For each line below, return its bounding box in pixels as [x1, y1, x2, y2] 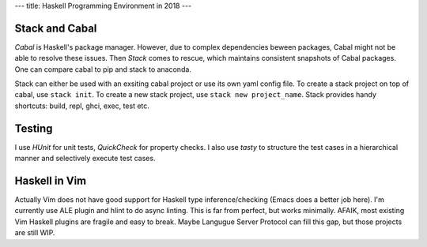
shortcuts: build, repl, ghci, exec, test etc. [14, 101, 150, 110]
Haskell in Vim [14, 174, 87, 187]
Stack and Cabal [14, 21, 97, 35]
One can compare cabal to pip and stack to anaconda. [14, 64, 191, 74]
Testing [14, 122, 53, 135]
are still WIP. [14, 228, 55, 238]
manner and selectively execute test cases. [14, 154, 156, 163]
